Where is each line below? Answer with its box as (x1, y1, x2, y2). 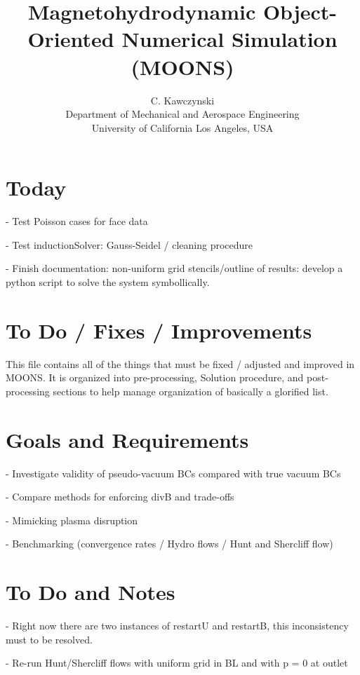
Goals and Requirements (6, 425, 249, 454)
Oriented (27, 25, 114, 53)
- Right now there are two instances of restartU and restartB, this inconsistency (6, 618, 349, 633)
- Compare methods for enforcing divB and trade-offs (6, 489, 234, 504)
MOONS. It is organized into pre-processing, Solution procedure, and (6, 370, 304, 385)
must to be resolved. (6, 632, 93, 646)
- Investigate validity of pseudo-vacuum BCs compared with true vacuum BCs (6, 465, 341, 480)
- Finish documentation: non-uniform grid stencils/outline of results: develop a (6, 261, 343, 275)
